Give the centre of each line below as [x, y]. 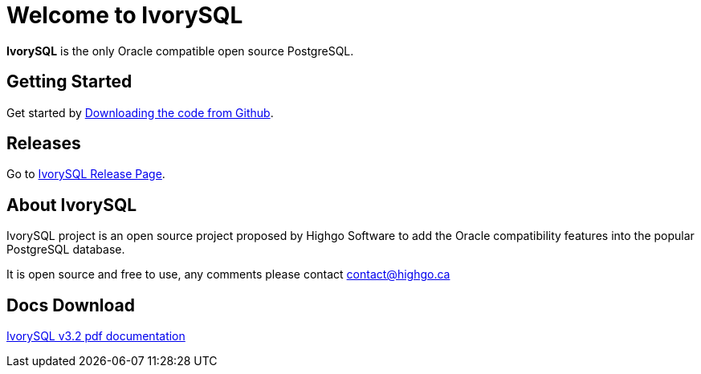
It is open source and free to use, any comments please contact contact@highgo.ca [228, 274]
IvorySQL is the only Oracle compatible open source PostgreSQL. [180, 51]
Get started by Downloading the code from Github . [140, 112]
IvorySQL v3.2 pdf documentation [96, 336]
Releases [44, 144]
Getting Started [69, 82]
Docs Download [71, 305]
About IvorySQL [72, 205]
